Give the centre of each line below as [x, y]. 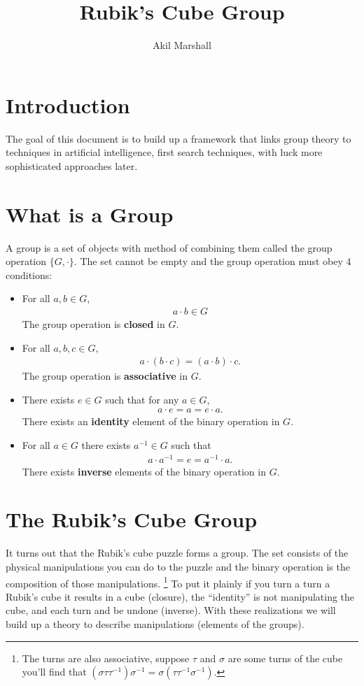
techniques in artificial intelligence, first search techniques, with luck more [164, 152]
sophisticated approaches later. [72, 165]
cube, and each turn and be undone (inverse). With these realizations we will [171, 610]
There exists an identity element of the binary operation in [151, 421]
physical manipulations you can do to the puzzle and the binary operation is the [178, 567]
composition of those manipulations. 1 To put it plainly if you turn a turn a [168, 582]
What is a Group [90, 214]
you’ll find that [54, 672]
